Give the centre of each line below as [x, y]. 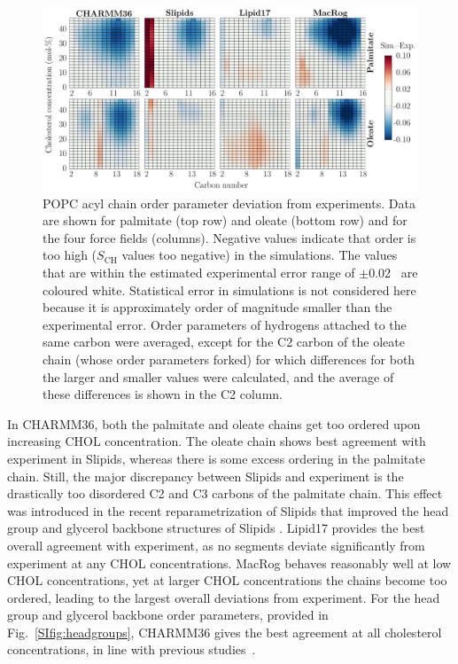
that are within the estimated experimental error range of [199, 272]
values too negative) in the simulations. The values [260, 255]
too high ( [70, 255]
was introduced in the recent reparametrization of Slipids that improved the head [228, 510]
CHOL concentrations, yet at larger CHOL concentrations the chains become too [227, 580]
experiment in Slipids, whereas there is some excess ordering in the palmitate [216, 458]
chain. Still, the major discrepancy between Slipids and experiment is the [206, 476]
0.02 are [393, 272]
